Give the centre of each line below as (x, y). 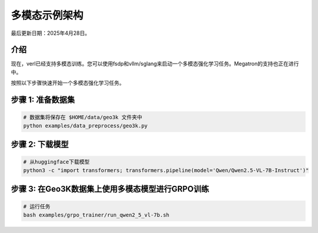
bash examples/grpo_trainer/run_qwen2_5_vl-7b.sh (96, 215)
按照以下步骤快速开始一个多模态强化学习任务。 (68, 83)
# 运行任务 (37, 207)
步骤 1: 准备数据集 (43, 100)
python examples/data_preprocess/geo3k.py (85, 126)
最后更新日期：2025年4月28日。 (51, 33)
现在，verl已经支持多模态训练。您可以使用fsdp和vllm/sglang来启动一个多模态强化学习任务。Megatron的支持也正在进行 (155, 64)
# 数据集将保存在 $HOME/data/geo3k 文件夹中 (83, 117)
